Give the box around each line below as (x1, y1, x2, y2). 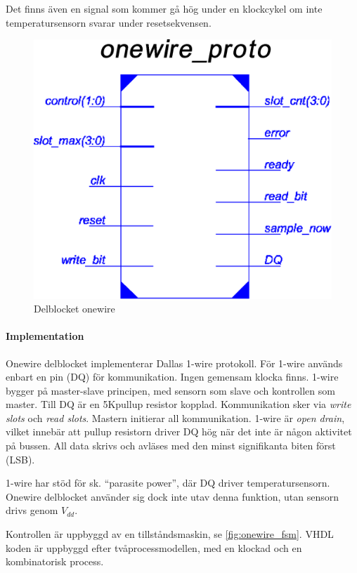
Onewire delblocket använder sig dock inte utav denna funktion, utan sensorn (6, 489, 339, 503)
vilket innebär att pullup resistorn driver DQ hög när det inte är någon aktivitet (6, 424, 352, 439)
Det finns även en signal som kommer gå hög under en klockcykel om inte (6, 1, 323, 15)
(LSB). (6, 452, 35, 466)
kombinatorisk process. (6, 554, 104, 569)
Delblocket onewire (34, 301, 115, 316)
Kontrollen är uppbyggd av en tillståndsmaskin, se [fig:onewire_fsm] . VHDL (6, 527, 334, 541)
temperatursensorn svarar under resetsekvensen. (6, 15, 212, 29)
